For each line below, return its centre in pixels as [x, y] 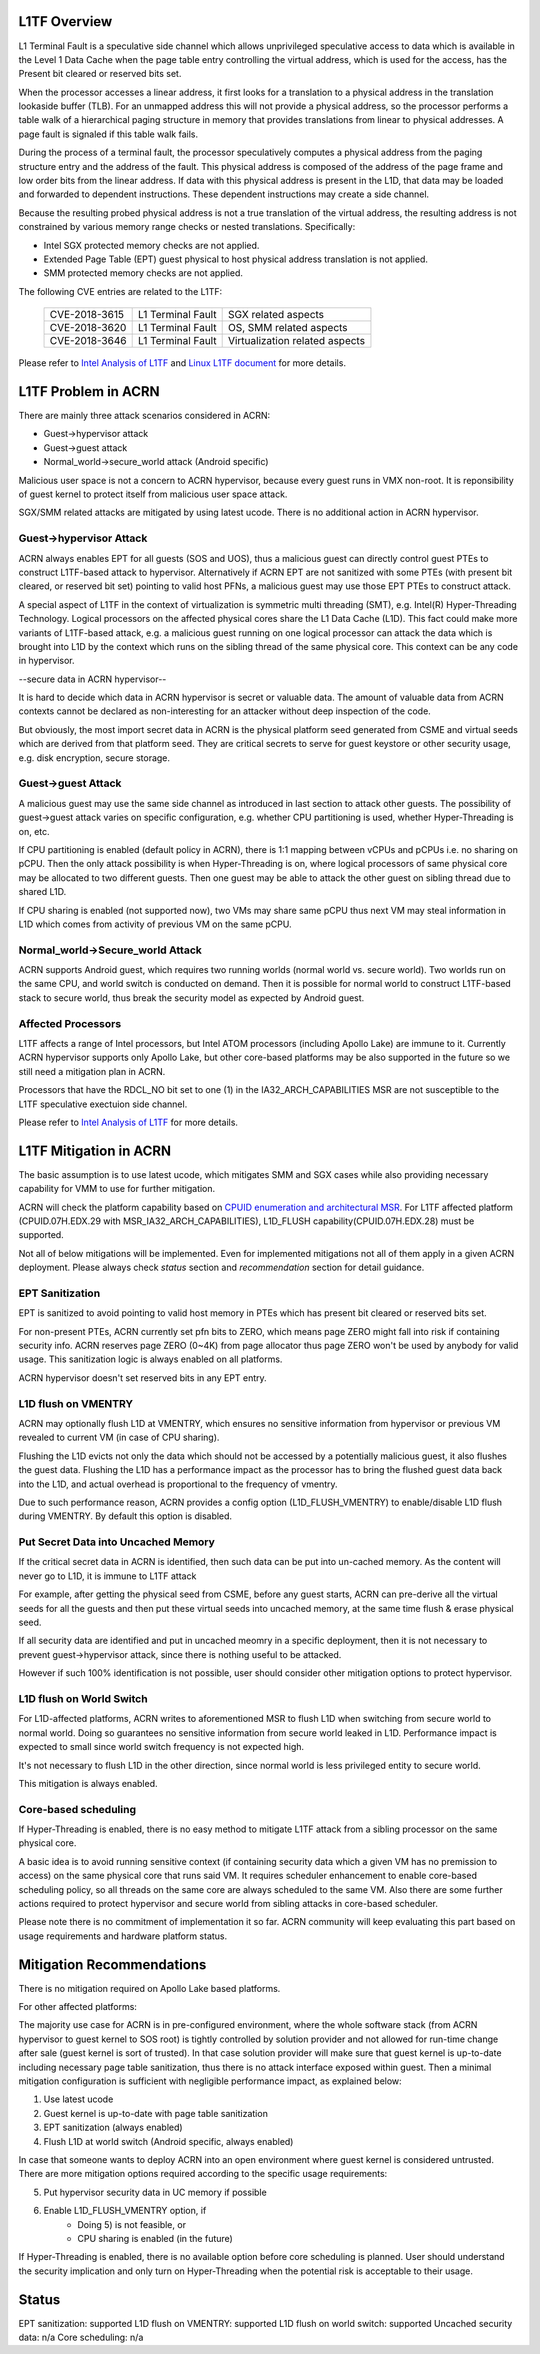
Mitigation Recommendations [112, 1964]
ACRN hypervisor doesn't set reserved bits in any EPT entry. [142, 1377]
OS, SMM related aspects [288, 328]
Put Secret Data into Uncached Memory [116, 1542]
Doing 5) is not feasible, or [132, 2224]
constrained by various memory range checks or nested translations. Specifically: [187, 227]
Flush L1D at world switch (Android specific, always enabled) [168, 2141]
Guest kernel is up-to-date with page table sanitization [156, 2113]
